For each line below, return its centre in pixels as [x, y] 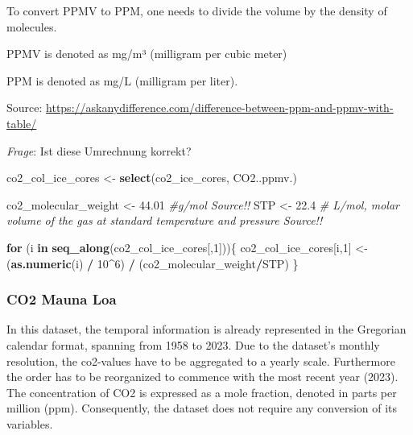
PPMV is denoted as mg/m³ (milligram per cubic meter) [147, 54]
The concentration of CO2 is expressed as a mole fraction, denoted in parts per [202, 392]
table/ [22, 123]
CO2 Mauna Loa [62, 299]
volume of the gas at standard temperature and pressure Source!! [165, 220]
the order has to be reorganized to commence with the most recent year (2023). [202, 377]
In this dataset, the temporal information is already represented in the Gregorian [206, 329]
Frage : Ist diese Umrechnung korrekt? [99, 150]
